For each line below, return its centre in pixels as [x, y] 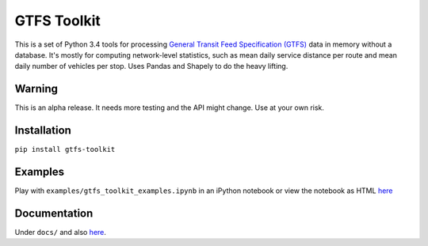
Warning [36, 89]
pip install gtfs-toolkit [65, 149]
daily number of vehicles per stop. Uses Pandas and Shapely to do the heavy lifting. [151, 66]
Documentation [54, 213]
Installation [43, 131]
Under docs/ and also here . [61, 232]
